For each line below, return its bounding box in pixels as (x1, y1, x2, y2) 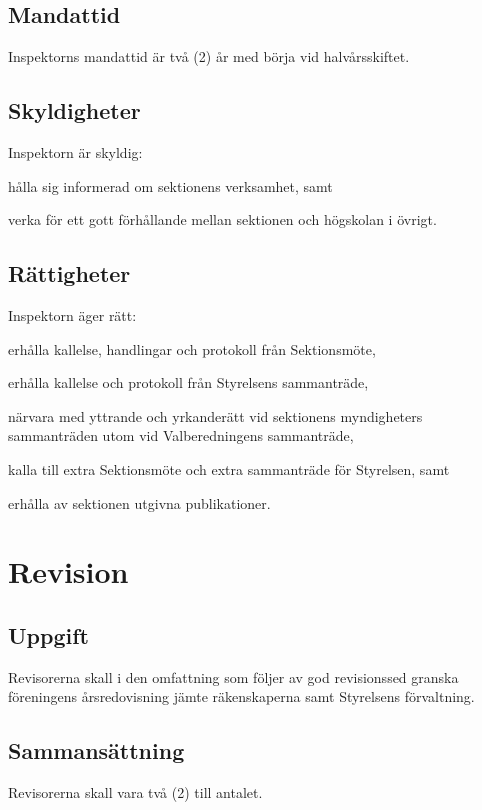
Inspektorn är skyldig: (8, 142, 143, 162)
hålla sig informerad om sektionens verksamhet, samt (8, 175, 333, 196)
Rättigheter (8, 258, 131, 289)
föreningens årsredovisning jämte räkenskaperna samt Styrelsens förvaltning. (8, 686, 475, 707)
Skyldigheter (8, 95, 141, 126)
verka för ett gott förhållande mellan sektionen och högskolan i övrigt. (8, 209, 437, 230)
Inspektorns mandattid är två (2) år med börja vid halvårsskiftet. (8, 46, 410, 67)
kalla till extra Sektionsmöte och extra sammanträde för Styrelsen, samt (8, 458, 450, 479)
